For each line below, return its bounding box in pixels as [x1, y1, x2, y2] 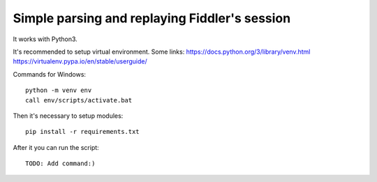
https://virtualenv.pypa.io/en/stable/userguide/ [13, 57, 147, 66]
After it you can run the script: [13, 143, 99, 151]
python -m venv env [25, 86, 92, 94]
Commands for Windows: [13, 70, 87, 78]
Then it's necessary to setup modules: [13, 112, 124, 120]
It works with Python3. [13, 35, 78, 43]
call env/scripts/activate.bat [25, 96, 133, 104]
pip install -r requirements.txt [25, 128, 140, 136]
